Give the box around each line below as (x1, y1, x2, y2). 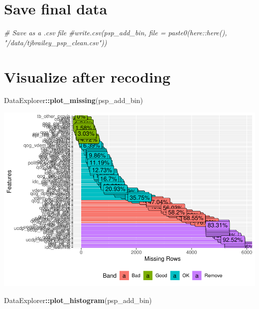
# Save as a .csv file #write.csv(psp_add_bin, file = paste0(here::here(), (4, 27, 227, 38)
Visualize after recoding (4, 66, 171, 87)
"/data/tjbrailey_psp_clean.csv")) (4, 37, 107, 47)
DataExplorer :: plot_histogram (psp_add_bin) (4, 295, 152, 305)
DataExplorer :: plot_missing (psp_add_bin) (4, 95, 143, 105)
